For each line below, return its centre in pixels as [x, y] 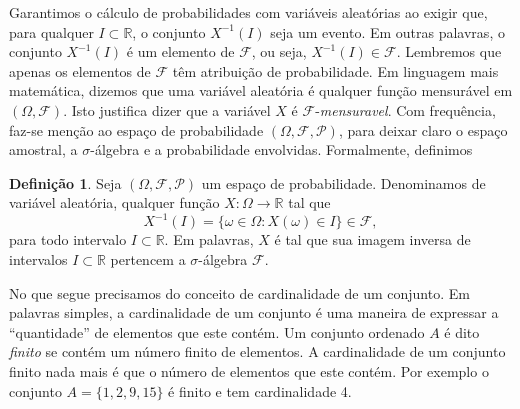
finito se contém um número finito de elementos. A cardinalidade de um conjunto [257, 351]
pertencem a [148, 259]
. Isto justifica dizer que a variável [167, 109]
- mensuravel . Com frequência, [405, 109]
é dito [462, 331]
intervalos [38, 259]
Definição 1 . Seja [65, 182]
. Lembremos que [449, 51]
